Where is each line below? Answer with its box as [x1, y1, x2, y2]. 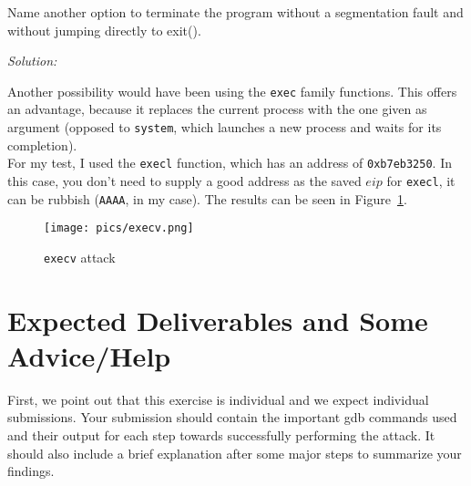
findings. [7, 461, 55, 481]
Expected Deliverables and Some [7, 301, 428, 338]
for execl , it [386, 171, 456, 190]
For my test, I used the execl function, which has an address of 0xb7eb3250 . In [7, 153, 452, 172]
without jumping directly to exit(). [7, 20, 201, 39]
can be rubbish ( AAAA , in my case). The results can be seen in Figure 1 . [7, 189, 407, 208]
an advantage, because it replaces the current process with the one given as [7, 99, 427, 119]
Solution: [7, 51, 57, 70]
